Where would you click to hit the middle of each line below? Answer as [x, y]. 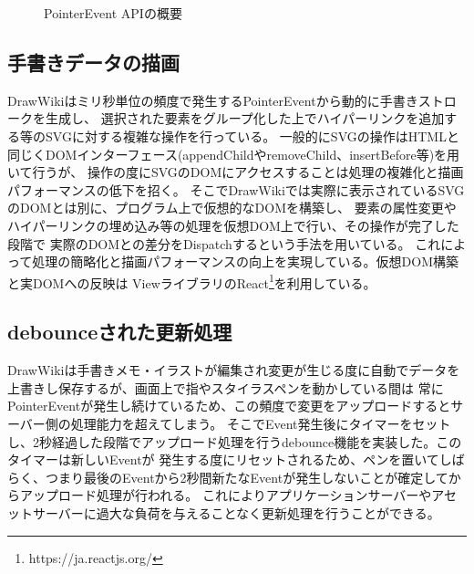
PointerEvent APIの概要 [113, 13]
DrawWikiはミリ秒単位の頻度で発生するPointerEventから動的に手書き [213, 100]
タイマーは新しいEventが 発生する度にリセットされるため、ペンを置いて [223, 459]
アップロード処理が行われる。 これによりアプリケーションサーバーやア [232, 495]
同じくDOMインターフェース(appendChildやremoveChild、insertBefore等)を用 [234, 154]
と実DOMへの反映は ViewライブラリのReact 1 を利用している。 [192, 281]
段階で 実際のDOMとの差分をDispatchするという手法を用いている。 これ [224, 243]
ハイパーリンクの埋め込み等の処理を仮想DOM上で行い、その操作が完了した [233, 225]
